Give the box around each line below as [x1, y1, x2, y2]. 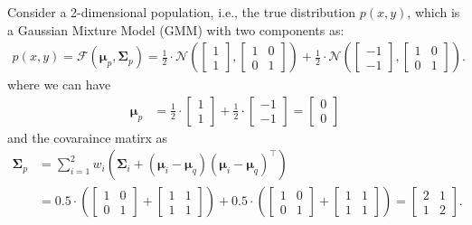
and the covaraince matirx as [7, 127, 168, 146]
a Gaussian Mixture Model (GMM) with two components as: [7, 20, 345, 39]
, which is [407, 3, 460, 21]
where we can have [7, 75, 111, 94]
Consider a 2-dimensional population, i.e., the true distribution [7, 3, 356, 21]
